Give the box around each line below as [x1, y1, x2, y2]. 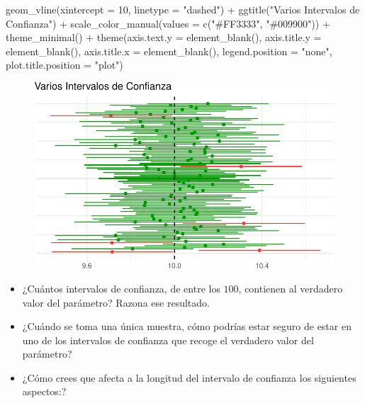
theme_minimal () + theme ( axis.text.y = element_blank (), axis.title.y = [6, 30, 322, 45]
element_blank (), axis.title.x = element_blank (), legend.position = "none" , [6, 43, 332, 58]
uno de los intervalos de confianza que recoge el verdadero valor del [22, 332, 314, 347]
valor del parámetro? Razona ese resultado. [22, 295, 210, 310]
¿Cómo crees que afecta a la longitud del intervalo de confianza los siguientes [22, 370, 356, 385]
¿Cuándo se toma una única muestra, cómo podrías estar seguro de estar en [22, 319, 352, 334]
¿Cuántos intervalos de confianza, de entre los [22, 280, 220, 295]
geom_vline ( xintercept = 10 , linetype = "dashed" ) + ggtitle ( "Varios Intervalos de [6, 2, 360, 16]
